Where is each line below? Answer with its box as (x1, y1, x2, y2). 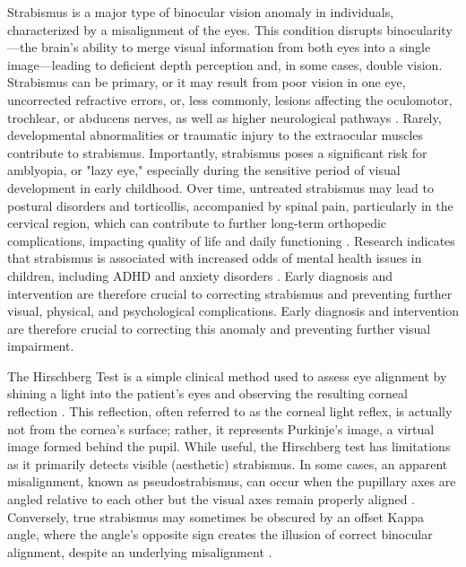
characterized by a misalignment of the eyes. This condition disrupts (7, 20, 383, 39)
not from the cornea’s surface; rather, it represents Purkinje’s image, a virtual (7, 419, 435, 438)
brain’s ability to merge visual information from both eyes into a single (41, 38, 431, 57)
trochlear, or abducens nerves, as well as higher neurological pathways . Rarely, (7, 108, 442, 126)
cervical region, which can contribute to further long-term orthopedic (7, 214, 387, 232)
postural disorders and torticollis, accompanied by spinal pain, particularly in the (7, 196, 453, 214)
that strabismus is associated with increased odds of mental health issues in (7, 249, 422, 267)
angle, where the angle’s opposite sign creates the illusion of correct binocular (7, 525, 433, 544)
